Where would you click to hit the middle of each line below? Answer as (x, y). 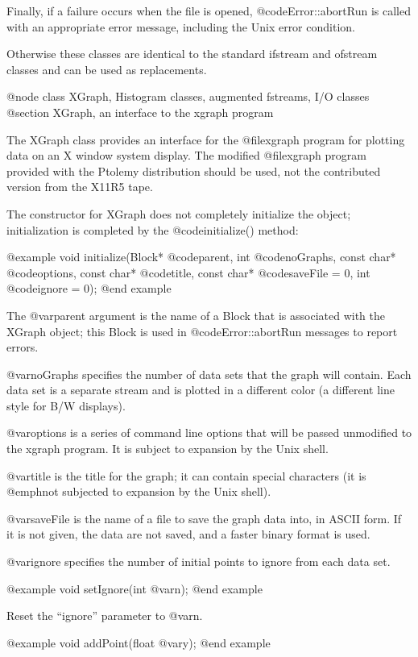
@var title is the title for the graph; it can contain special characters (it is (186, 475)
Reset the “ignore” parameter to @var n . (105, 615)
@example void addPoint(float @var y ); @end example (139, 642)
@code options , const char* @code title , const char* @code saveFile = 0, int (188, 272)
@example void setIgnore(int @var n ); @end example (135, 588)
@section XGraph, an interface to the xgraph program (140, 112)
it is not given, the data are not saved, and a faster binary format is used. (188, 534)
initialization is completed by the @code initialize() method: (153, 229)
